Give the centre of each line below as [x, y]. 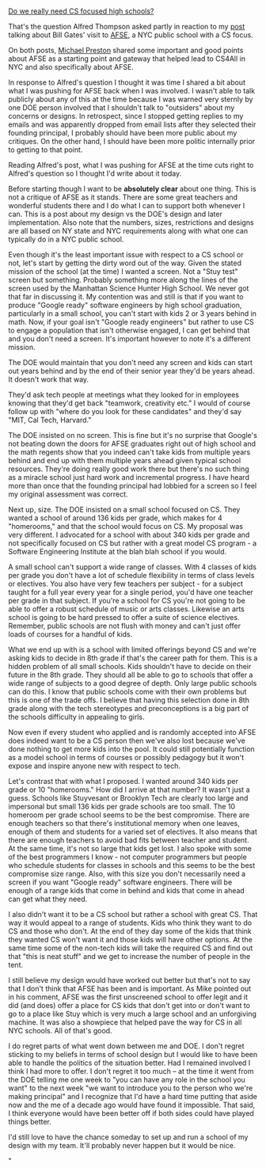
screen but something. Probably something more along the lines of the [123, 280]
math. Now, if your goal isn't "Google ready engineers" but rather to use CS [131, 322]
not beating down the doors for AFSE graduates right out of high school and [132, 444]
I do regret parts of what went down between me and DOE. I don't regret [126, 1046]
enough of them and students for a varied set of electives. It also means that [133, 832]
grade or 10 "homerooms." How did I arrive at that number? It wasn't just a [129, 789]
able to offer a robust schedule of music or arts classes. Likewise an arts [127, 609]
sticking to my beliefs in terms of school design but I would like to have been [133, 1055]
